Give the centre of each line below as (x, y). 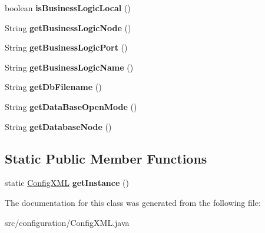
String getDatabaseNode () (58, 126)
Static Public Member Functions (106, 158)
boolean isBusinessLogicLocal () (68, 8)
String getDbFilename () (53, 87)
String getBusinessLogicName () (69, 67)
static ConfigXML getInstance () (67, 183)
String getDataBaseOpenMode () (71, 106)
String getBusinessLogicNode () (68, 27)
